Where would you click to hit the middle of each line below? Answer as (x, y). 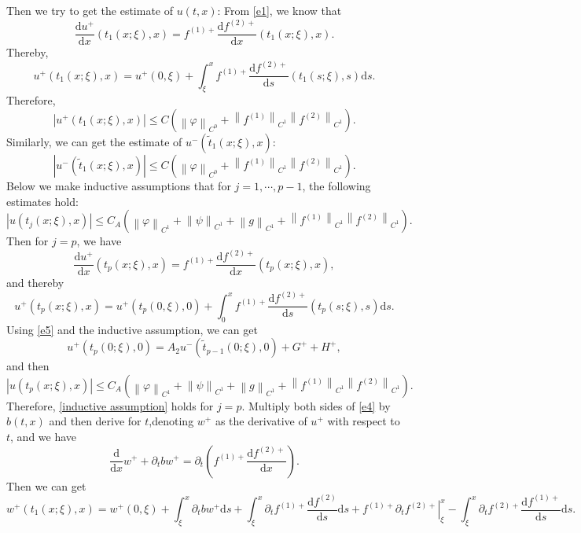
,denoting (171, 421)
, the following (336, 185)
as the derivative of (261, 421)
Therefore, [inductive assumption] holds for (110, 405)
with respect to (364, 421)
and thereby (35, 283)
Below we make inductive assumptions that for (119, 185)
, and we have (44, 436)
